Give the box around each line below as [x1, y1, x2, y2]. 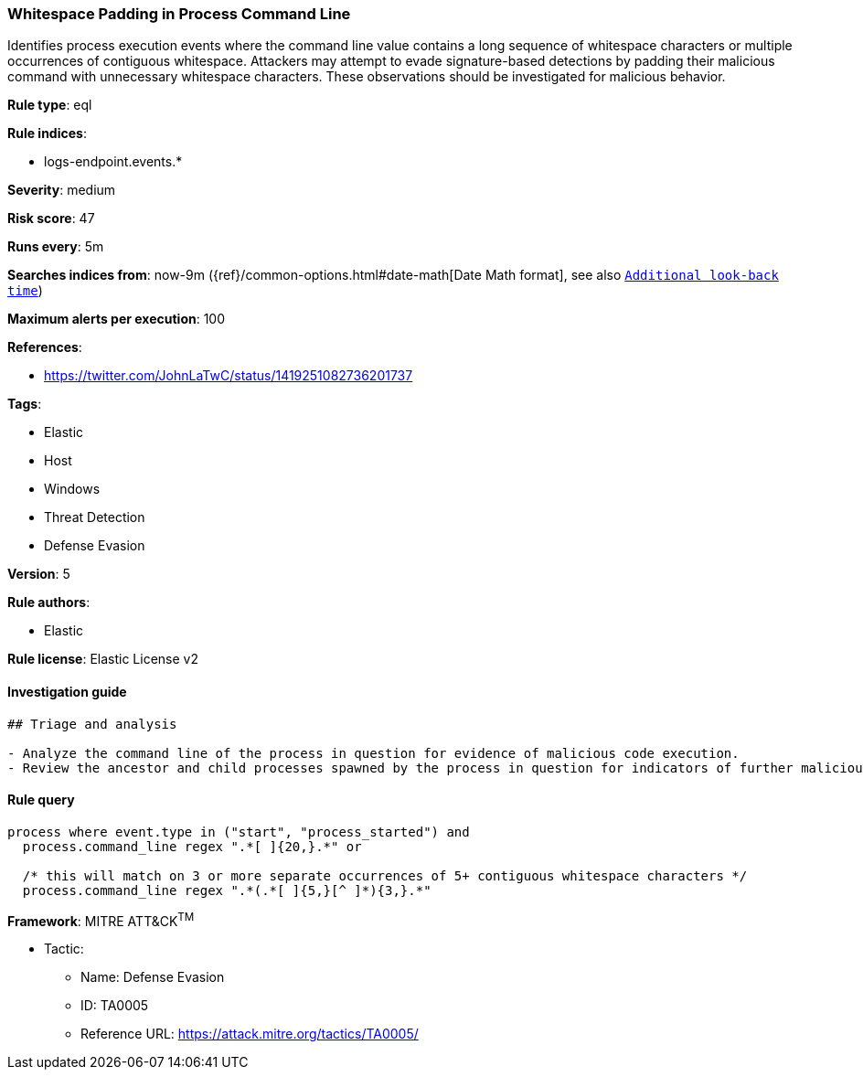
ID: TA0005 [80, 997, 149, 1014]
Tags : [7, 396, 42, 412]
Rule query [7, 792, 75, 808]
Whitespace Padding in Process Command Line [7, 5, 351, 23]
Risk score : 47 [7, 210, 95, 227]
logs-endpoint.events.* [44, 154, 183, 170]
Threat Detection [44, 509, 145, 526]
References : [7, 339, 82, 356]
